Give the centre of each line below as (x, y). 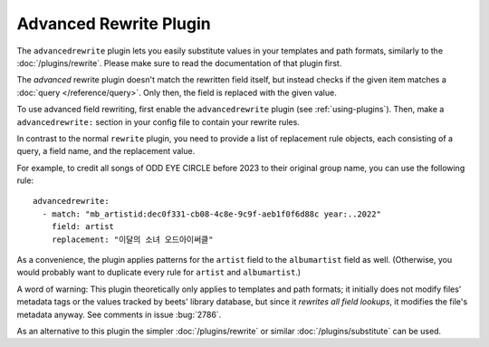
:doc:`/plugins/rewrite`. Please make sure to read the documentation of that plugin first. (179, 63)
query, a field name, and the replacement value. (106, 151)
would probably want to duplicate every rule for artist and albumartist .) (159, 273)
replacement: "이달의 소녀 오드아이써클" (132, 239)
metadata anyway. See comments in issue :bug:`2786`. (119, 314)
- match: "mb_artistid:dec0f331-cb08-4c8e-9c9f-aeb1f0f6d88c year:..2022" (212, 214)
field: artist (83, 227)
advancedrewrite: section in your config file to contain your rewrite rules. (158, 121)
